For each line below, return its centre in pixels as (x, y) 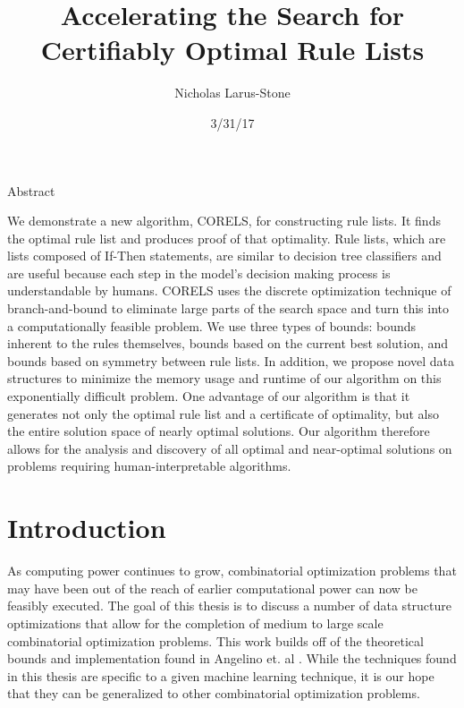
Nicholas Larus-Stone (232, 93)
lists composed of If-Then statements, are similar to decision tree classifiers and (224, 256)
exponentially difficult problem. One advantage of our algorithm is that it (209, 396)
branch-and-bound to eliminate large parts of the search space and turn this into (228, 308)
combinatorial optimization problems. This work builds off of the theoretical (215, 640)
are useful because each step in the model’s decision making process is (199, 273)
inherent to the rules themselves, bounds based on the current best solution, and (228, 343)
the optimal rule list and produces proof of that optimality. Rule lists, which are (227, 238)
